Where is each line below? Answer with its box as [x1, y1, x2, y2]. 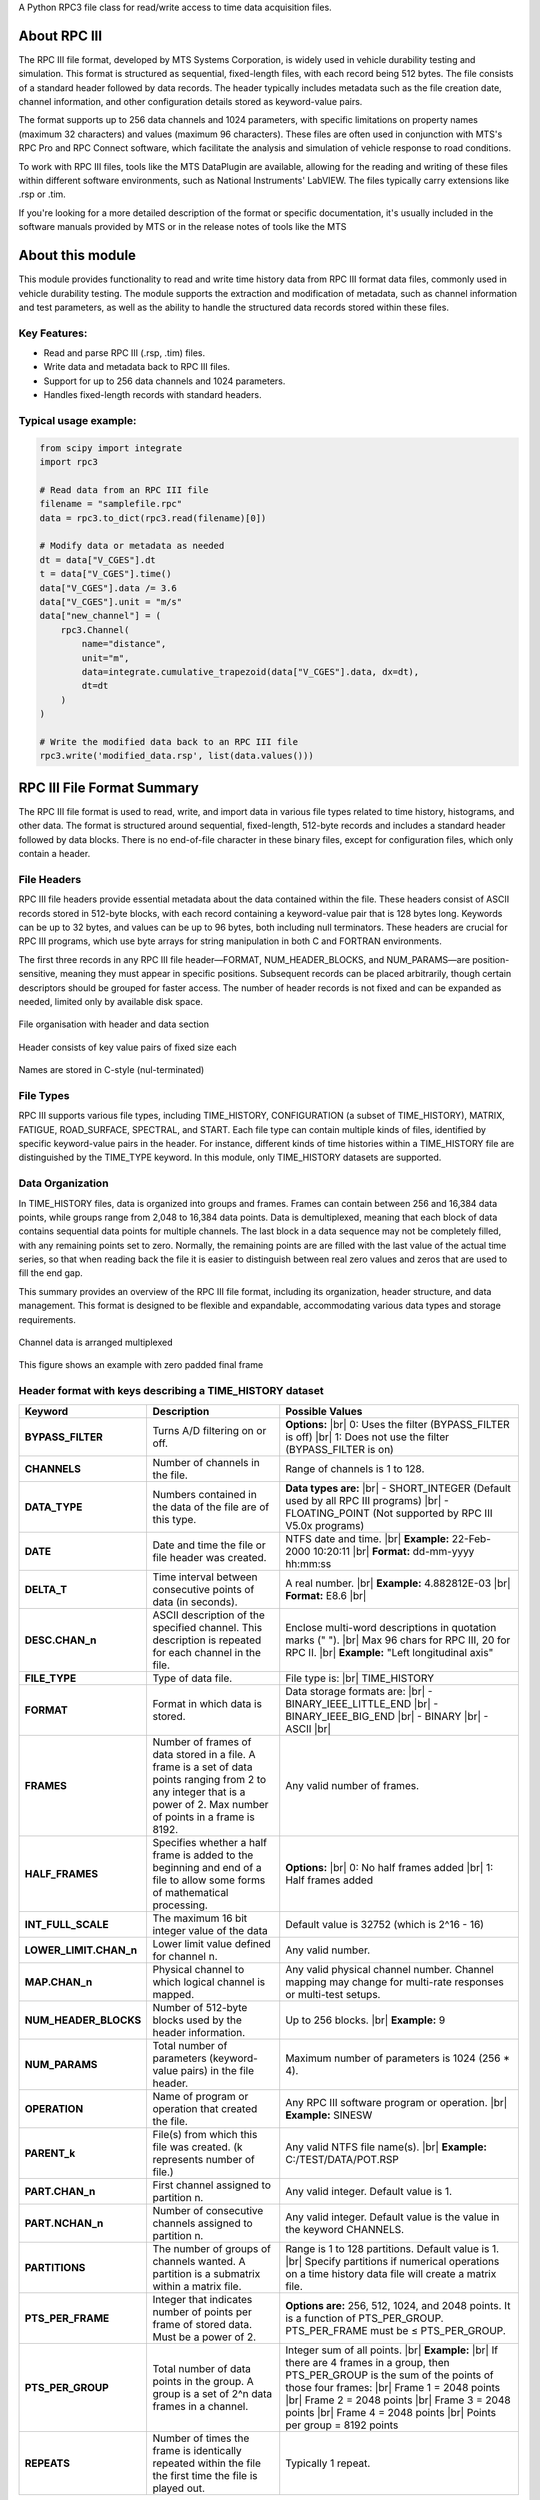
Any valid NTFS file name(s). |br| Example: [285, 2140, 487, 2154]
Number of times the [152, 2431, 250, 2445]
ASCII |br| [285, 1721, 332, 1735]
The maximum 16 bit [152, 1911, 248, 1925]
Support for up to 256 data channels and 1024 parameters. [43, 375, 286, 387]
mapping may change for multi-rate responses [285, 1975, 504, 1989]
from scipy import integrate [39, 442, 183, 454]
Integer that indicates [152, 2292, 253, 2306]
